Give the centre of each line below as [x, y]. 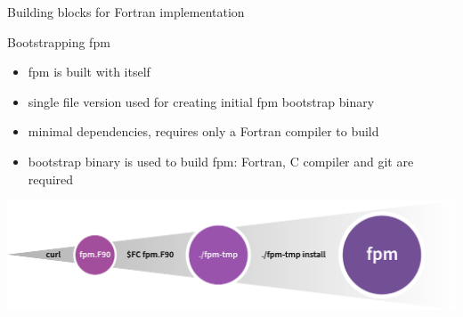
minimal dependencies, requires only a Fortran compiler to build [203, 131]
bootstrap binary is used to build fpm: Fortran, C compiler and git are [221, 161]
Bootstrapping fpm [59, 41]
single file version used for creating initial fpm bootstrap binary [201, 101]
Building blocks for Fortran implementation [126, 12]
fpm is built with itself [89, 72]
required [51, 179]
